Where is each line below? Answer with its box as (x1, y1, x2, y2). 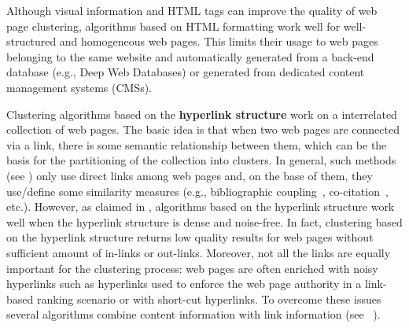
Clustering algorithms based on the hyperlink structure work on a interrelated (6, 105, 397, 122)
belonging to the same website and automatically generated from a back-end (6, 48, 374, 64)
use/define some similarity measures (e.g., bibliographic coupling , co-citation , (6, 182, 389, 199)
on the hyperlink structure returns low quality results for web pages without (6, 229, 374, 245)
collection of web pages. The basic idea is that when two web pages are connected (6, 121, 400, 138)
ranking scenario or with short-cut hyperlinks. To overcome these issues (36, 290, 381, 307)
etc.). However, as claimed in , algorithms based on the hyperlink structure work (6, 198, 395, 215)
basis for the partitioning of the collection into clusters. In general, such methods (6, 152, 396, 168)
